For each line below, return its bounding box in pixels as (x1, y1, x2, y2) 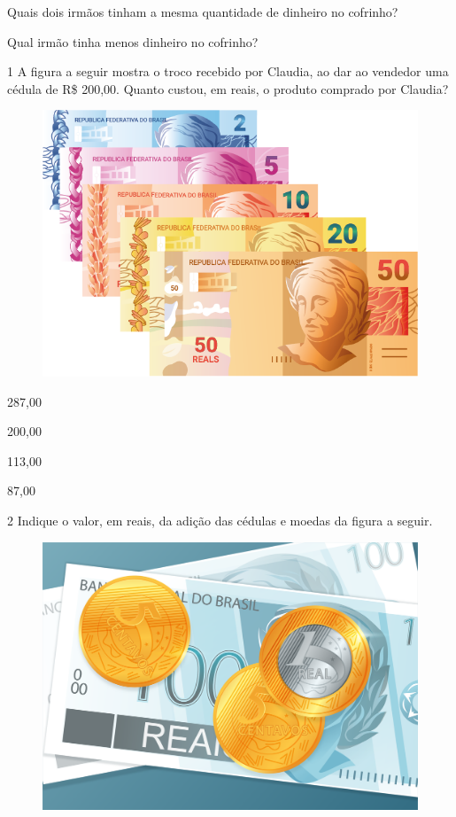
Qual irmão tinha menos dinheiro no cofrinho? (7, 32, 259, 51)
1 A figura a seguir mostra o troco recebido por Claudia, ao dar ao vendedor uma (7, 62, 449, 81)
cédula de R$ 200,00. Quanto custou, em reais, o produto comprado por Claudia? (7, 79, 449, 97)
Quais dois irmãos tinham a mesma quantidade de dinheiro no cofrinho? (7, 3, 398, 20)
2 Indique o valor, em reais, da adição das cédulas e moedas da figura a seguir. (7, 510, 433, 529)
